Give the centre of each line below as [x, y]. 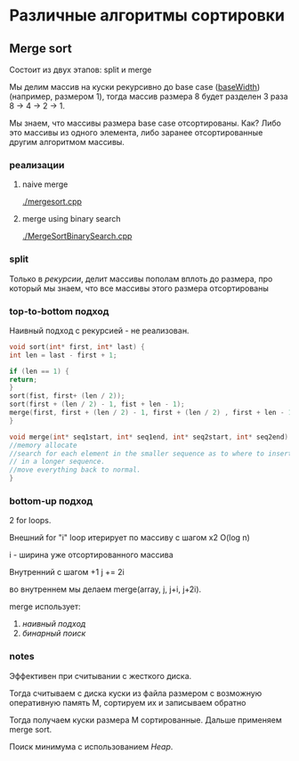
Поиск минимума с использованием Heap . [91, 746]
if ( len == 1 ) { [39, 371]
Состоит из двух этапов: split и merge [81, 69]
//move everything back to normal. [75, 470]
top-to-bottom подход [59, 311]
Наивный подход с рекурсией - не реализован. [99, 330]
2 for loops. [30, 521]
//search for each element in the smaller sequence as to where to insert [151, 453]
